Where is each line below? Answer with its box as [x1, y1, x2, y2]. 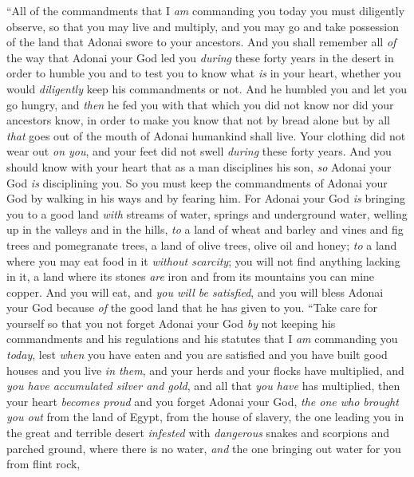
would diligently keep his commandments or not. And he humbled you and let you [6, 80, 408, 97]
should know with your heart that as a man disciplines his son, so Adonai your [6, 158, 392, 175]
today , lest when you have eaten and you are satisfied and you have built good [6, 346, 388, 363]
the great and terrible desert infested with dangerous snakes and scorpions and [6, 424, 389, 441]
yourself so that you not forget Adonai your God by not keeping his [6, 314, 336, 331]
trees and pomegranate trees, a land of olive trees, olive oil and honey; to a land [6, 236, 397, 253]
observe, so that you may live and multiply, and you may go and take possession [6, 18, 400, 34]
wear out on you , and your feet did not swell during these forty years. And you [6, 143, 392, 160]
